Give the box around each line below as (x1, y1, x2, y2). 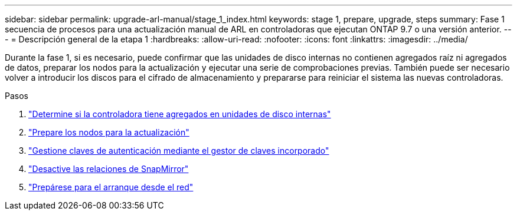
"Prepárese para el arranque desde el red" (28, 182, 194, 192)
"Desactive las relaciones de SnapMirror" (28, 164, 189, 174)
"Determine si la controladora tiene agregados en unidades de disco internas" (28, 109, 331, 119)
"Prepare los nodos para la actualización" (28, 127, 189, 137)
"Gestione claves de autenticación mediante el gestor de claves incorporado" (28, 145, 329, 156)
